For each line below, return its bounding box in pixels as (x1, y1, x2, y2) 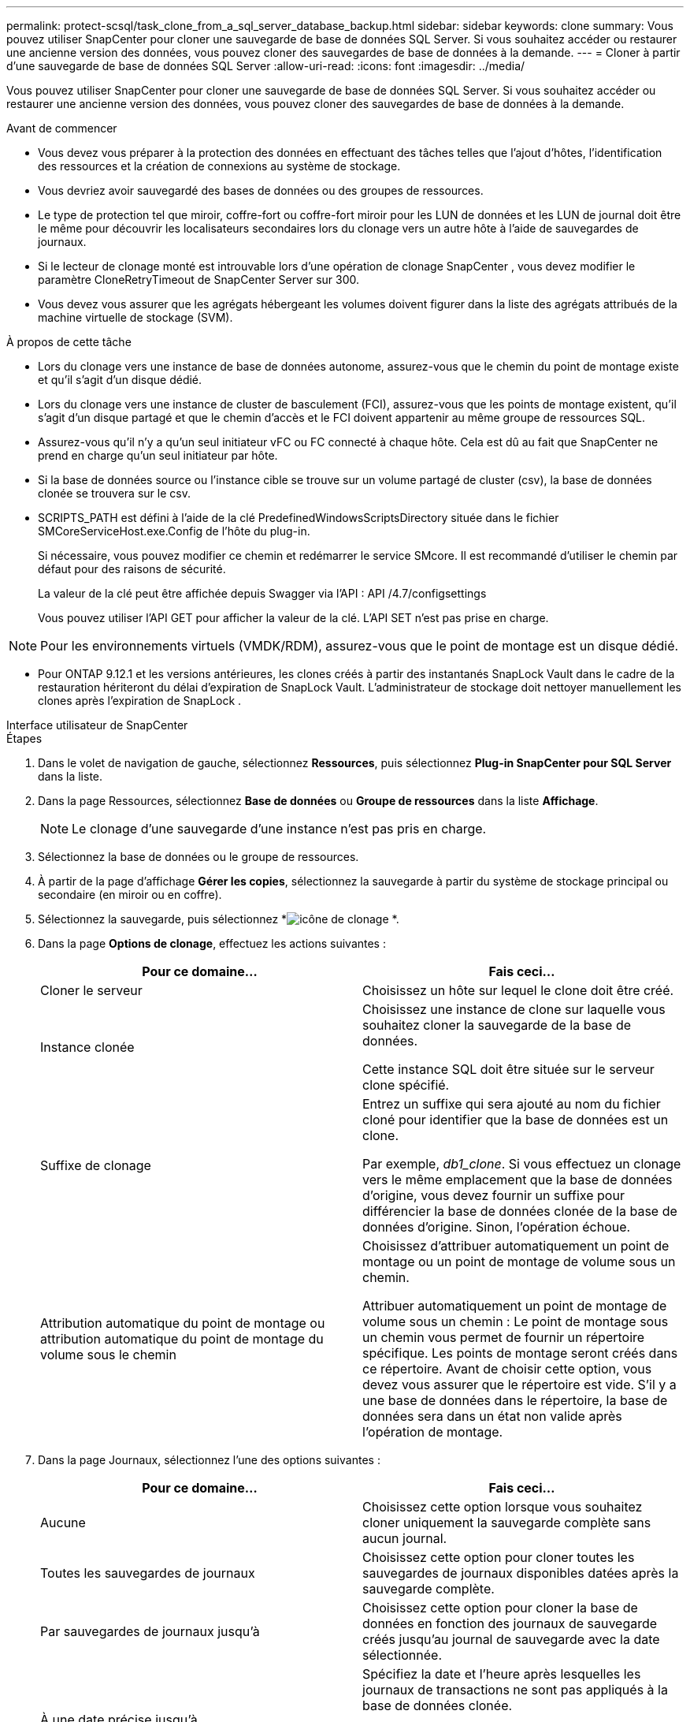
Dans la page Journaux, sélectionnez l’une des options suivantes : (38, 1453, 380, 1467)
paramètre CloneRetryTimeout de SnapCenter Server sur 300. (38, 273, 360, 286)
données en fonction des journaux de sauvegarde (362, 1616, 658, 1631)
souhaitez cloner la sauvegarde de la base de (362, 1017, 631, 1033)
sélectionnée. (362, 1647, 442, 1663)
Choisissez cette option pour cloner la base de (362, 1600, 638, 1616)
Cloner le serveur (40, 982, 143, 998)
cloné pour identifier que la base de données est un (362, 1112, 669, 1127)
